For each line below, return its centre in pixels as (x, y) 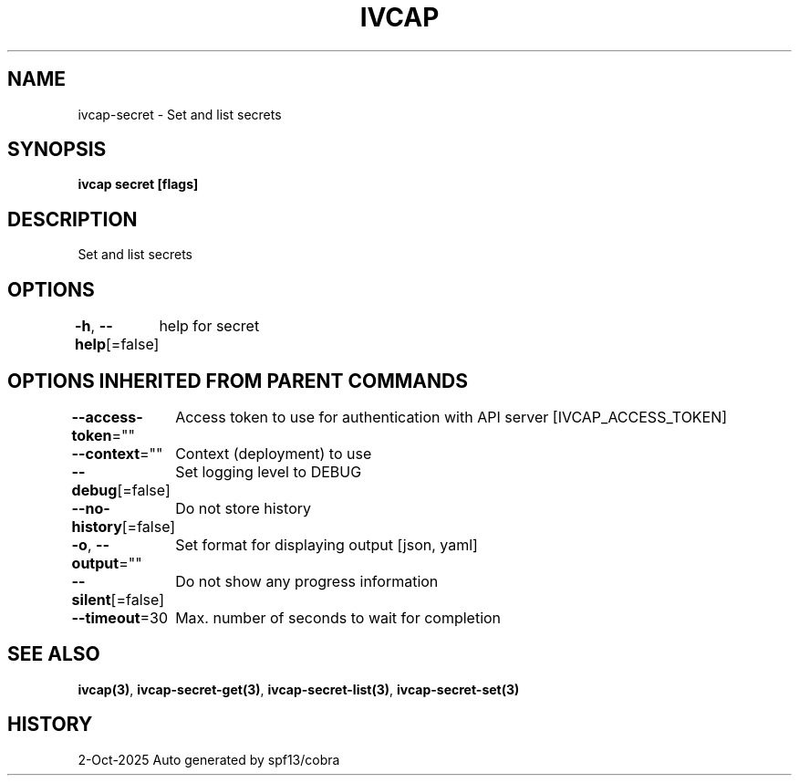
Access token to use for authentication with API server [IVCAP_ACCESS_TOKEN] (451, 417)
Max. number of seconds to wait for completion (338, 617)
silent (91, 599)
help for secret (209, 326)
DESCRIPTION (73, 219)
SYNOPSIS (57, 150)
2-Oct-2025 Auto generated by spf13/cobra (209, 759)
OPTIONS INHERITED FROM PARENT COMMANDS (238, 381)
